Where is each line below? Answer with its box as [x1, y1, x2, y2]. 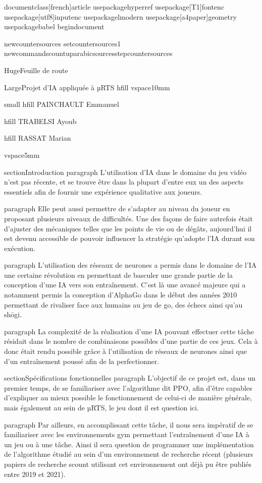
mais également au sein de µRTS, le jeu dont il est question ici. [4, 402, 199, 412]
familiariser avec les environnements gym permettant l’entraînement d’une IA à [4, 429, 249, 440]
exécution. [4, 243, 35, 253]
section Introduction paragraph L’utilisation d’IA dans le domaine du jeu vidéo [4, 166, 247, 177]
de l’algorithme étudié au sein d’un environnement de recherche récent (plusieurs [4, 449, 253, 459]
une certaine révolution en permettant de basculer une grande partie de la [4, 269, 233, 280]
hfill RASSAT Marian [4, 133, 71, 143]
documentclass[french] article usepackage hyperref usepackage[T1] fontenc [4, 2, 225, 12]
